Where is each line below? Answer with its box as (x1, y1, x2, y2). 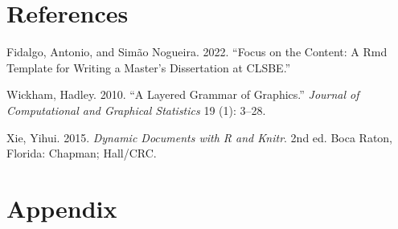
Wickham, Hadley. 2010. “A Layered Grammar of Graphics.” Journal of (6, 86, 359, 103)
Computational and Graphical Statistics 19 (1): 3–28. (6, 101, 266, 118)
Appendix (6, 191, 117, 224)
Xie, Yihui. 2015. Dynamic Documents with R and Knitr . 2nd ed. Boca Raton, (6, 129, 393, 145)
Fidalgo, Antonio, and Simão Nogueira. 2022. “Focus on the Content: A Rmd (6, 43, 388, 60)
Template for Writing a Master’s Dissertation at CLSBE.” (6, 59, 291, 76)
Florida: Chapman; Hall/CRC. (6, 145, 157, 162)
